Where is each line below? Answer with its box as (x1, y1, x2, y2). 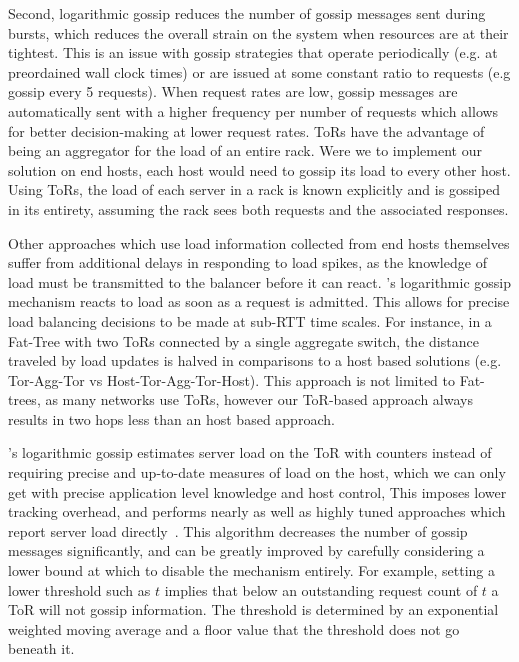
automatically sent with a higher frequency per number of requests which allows (8, 100, 499, 121)
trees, (8, 389, 41, 410)
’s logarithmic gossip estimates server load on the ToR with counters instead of (8, 442, 492, 463)
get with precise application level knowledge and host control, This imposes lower (8, 481, 507, 502)
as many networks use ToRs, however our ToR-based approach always (45, 389, 473, 410)
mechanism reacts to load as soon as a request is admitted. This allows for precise (8, 291, 510, 312)
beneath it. (8, 638, 75, 659)
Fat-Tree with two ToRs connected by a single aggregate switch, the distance (8, 330, 479, 351)
